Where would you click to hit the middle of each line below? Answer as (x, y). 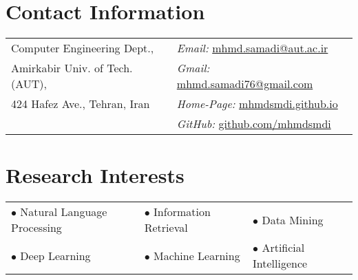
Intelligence (280, 263)
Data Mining (293, 219)
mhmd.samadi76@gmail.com (245, 84)
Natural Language (64, 212)
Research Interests (95, 175)
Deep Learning (55, 255)
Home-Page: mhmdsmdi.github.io (257, 104)
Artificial (283, 248)
